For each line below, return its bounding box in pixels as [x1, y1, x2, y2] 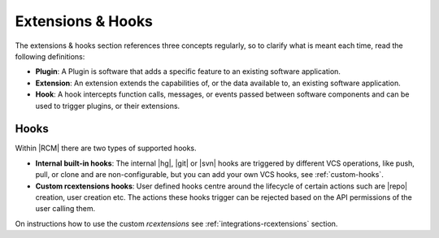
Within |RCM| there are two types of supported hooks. [15, 143, 197, 154]
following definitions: [15, 51, 85, 61]
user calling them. [35, 204, 96, 214]
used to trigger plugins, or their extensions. [35, 101, 180, 110]
